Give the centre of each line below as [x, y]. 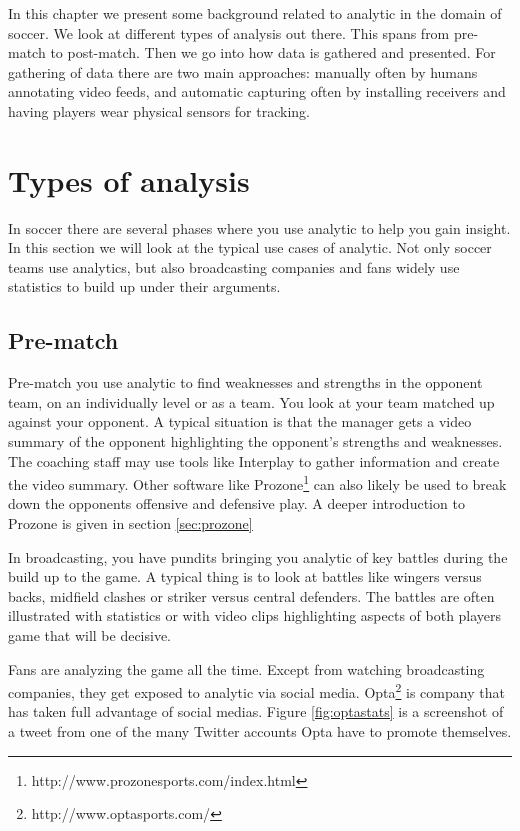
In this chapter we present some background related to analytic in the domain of [255, 13]
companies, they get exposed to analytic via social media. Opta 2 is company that [256, 690]
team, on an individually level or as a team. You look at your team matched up [251, 401]
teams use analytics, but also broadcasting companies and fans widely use [234, 266]
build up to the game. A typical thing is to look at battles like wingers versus [245, 576]
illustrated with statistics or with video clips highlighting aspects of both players [255, 615]
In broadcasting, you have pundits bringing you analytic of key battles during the [258, 556]
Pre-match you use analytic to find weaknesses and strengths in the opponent [245, 382]
